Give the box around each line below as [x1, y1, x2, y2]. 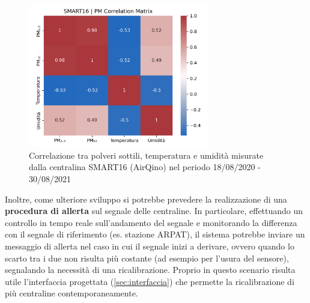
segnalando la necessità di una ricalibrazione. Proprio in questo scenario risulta [5, 263, 296, 276]
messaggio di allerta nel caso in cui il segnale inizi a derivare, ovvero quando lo [5, 239, 294, 252]
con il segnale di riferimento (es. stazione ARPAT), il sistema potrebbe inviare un [5, 228, 305, 240]
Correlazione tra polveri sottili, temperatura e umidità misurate [29, 148, 264, 161]
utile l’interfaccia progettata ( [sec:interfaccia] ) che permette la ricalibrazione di [5, 275, 294, 287]
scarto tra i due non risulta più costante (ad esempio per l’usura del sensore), [5, 251, 289, 264]
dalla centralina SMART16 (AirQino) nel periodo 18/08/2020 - [29, 161, 261, 173]
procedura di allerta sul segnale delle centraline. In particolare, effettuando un [5, 204, 303, 217]
